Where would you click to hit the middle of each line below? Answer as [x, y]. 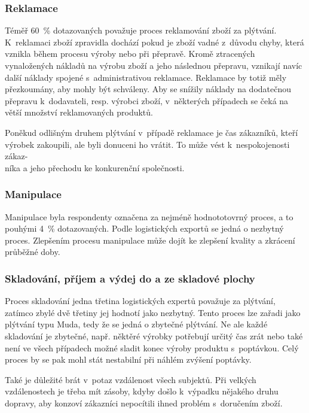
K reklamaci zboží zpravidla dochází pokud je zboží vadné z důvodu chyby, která [154, 42]
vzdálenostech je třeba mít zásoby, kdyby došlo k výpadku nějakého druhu [142, 391]
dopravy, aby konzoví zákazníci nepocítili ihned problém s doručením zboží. [144, 403]
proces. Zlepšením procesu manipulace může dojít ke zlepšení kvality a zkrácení [150, 240]
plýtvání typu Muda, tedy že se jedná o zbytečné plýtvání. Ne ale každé [136, 324]
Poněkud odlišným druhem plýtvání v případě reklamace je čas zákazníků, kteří [152, 132]
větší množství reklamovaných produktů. [79, 112]
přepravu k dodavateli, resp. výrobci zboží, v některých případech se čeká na [147, 100]
